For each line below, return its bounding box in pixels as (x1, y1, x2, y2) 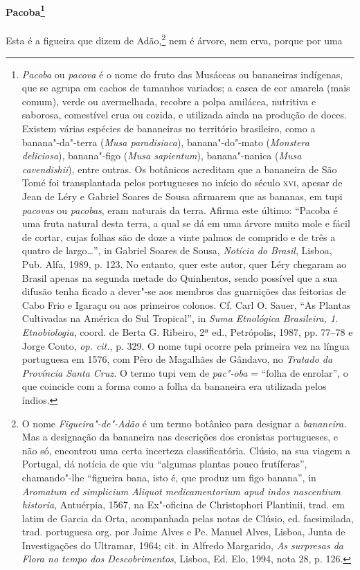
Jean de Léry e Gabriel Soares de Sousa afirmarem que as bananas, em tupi (21, 189, 343, 204)
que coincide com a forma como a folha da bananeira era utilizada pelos (21, 379, 327, 393)
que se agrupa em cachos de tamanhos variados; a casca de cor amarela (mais (21, 80, 350, 95)
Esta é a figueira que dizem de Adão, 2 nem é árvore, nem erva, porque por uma (6, 31, 343, 48)
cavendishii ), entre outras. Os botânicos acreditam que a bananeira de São (21, 161, 337, 176)
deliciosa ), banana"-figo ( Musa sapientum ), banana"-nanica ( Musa (21, 148, 302, 163)
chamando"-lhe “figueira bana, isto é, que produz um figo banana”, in (21, 470, 316, 484)
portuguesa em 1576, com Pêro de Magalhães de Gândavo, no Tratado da (21, 352, 333, 366)
